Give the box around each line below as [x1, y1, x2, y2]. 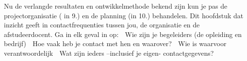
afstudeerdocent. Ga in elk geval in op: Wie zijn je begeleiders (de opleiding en [4, 29, 242, 39]
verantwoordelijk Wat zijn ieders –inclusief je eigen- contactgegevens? [4, 48, 214, 58]
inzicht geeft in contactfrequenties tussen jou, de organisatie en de [4, 20, 200, 30]
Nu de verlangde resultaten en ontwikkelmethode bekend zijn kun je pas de [4, 1, 228, 11]
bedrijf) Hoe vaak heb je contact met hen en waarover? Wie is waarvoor [4, 38, 227, 49]
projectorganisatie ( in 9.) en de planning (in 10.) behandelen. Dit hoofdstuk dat [4, 10, 244, 20]
